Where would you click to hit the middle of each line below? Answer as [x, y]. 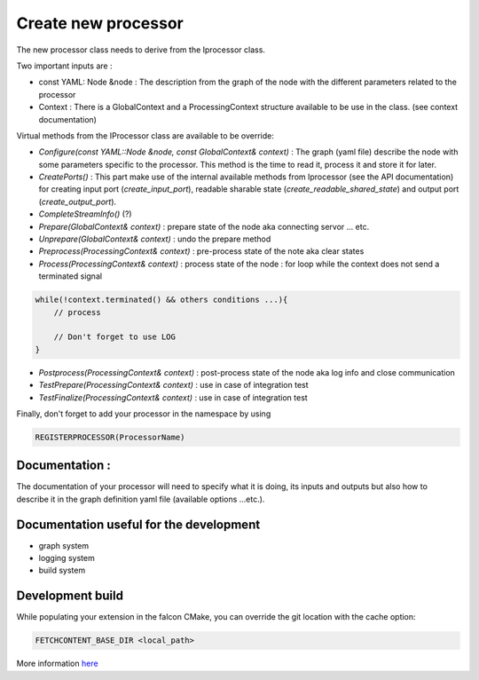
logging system [67, 558]
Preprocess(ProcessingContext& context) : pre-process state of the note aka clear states [201, 251]
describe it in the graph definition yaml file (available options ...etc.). [141, 499]
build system [62, 570]
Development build [70, 596]
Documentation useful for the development [138, 524]
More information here [57, 664]
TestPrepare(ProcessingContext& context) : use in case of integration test [174, 385]
